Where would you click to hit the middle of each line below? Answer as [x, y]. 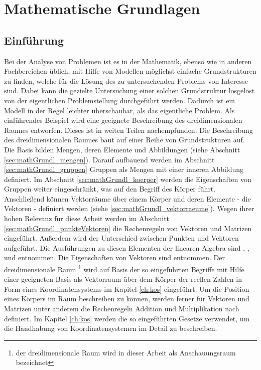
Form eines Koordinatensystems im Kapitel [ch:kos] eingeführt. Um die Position [127, 289]
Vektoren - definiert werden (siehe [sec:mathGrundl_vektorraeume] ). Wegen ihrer [129, 208]
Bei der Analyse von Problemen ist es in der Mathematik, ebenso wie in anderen [128, 61]
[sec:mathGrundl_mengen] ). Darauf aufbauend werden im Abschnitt [109, 159]
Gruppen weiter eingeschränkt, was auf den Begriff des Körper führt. [110, 189]
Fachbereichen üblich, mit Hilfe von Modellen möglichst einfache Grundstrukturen [130, 71]
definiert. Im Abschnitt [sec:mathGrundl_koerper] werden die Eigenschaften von [128, 179]
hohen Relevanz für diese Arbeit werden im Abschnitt [87, 218]
